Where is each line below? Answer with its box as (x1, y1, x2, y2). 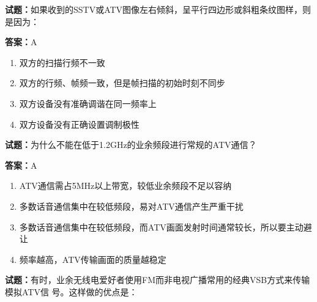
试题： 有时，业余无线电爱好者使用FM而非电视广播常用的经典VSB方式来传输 (5, 273, 310, 286)
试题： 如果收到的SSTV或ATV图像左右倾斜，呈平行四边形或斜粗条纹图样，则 (5, 3, 311, 15)
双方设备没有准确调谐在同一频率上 (19, 97, 157, 109)
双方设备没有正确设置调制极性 (19, 117, 140, 130)
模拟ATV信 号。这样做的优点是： (5, 285, 138, 298)
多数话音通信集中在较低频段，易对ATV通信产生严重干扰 (19, 199, 244, 212)
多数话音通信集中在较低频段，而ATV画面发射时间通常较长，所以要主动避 (19, 220, 312, 233)
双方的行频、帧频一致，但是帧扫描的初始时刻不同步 (19, 76, 225, 89)
